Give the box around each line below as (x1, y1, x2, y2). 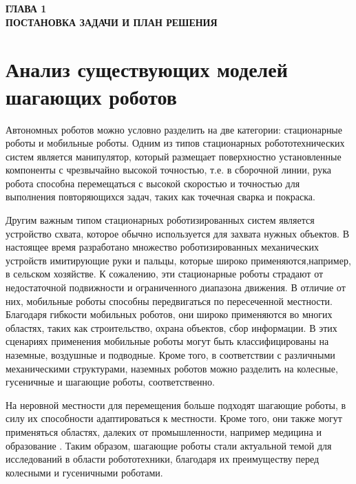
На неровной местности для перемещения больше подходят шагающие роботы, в (6, 397, 346, 412)
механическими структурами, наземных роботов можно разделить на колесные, (6, 361, 338, 375)
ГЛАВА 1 (6, 1, 47, 15)
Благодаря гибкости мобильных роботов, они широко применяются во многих (6, 307, 333, 322)
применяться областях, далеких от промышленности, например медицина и (6, 424, 322, 439)
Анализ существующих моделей (6, 55, 288, 83)
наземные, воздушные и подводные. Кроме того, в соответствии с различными (6, 348, 335, 361)
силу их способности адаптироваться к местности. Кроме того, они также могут (6, 411, 342, 425)
